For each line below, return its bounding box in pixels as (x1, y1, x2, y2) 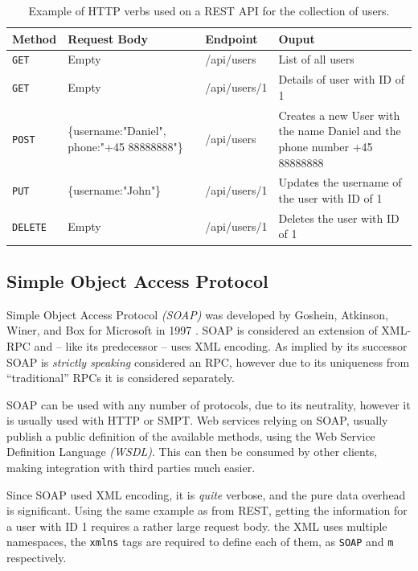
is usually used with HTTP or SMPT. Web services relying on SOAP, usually (6, 412, 388, 429)
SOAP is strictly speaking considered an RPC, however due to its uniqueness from (6, 353, 410, 370)
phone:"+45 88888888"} (68, 138, 183, 154)
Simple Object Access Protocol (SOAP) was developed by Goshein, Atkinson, (6, 306, 388, 322)
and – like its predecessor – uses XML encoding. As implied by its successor (34, 337, 408, 354)
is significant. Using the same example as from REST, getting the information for (6, 502, 408, 519)
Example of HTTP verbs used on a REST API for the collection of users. (28, 2, 390, 18)
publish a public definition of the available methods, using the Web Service (6, 427, 375, 444)
